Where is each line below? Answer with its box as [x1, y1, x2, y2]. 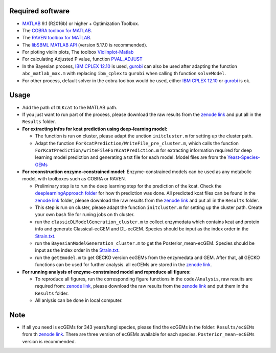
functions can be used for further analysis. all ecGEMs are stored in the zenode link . [35, 262, 212, 268]
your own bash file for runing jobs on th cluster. [35, 211, 135, 218]
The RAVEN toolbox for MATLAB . [22, 35, 91, 41]
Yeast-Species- [227, 154, 260, 160]
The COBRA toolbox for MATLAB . [22, 27, 93, 33]
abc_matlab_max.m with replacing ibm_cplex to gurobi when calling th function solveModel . [22, 70, 226, 77]
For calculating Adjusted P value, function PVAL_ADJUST [22, 56, 143, 62]
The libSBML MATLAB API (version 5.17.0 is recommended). [22, 41, 148, 48]
